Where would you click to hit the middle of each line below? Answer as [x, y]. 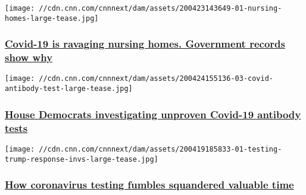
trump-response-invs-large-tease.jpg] [82, 159]
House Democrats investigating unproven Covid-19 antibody [153, 114]
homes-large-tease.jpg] [52, 18]
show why [29, 57]
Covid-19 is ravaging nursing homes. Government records [145, 44]
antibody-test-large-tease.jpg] [69, 89]
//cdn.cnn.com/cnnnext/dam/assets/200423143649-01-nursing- [160, 8]
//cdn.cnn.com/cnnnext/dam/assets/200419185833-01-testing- [160, 149]
